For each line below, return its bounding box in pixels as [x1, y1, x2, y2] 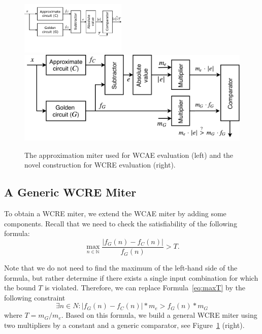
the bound [4, 282, 36, 293]
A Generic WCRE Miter [4, 184, 137, 200]
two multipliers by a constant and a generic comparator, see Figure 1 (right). [4, 320, 245, 330]
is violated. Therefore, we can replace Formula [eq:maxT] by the [45, 282, 245, 293]
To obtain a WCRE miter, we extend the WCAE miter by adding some [4, 208, 226, 219]
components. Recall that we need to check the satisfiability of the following [4, 218, 237, 228]
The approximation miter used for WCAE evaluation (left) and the [24, 149, 234, 160]
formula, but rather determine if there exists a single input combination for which [4, 272, 258, 283]
